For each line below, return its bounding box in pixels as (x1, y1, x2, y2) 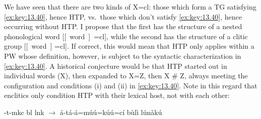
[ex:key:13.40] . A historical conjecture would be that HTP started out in (4, 60, 227, 71)
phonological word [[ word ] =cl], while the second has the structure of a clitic (4, 31, 248, 41)
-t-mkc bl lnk (4, 106, 44, 117)
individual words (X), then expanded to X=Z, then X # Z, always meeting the (4, 70, 248, 81)
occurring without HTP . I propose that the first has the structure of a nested (4, 21, 242, 32)
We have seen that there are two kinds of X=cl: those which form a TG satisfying (4, 2, 256, 12)
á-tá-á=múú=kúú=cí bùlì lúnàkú (59, 106, 162, 117)
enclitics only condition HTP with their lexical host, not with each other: (4, 90, 230, 100)
